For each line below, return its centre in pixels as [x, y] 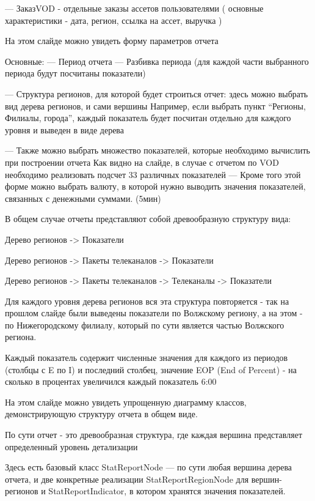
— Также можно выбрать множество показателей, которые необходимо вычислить [157, 150]
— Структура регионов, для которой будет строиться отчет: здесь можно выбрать [157, 93]
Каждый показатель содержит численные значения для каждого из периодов [147, 358]
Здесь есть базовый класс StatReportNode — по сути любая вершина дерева [149, 467]
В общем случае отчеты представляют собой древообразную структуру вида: [148, 219]
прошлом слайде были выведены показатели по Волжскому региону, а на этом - [154, 313]
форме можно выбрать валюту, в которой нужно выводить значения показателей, [155, 186]
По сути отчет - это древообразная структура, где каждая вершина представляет [154, 435]
